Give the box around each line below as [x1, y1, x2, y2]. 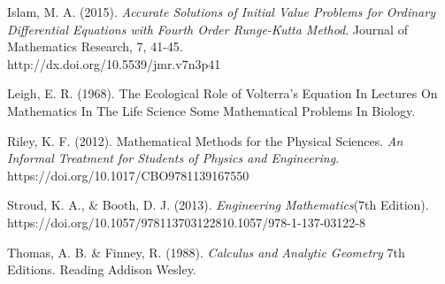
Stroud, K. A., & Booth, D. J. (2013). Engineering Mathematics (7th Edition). [7, 196, 429, 214]
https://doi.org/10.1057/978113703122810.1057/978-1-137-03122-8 [7, 212, 365, 231]
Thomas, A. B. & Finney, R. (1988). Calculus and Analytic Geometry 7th [7, 242, 405, 261]
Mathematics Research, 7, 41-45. [7, 37, 183, 56]
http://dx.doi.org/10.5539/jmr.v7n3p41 [7, 54, 221, 73]
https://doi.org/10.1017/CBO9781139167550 [7, 165, 249, 184]
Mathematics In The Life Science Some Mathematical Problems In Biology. [7, 101, 416, 119]
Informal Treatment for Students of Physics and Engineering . [7, 149, 340, 167]
